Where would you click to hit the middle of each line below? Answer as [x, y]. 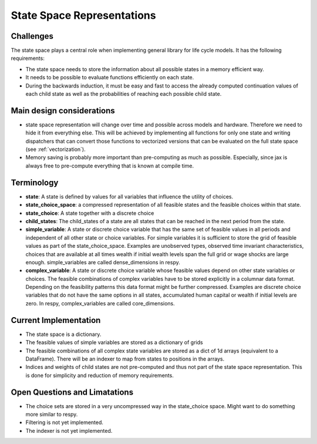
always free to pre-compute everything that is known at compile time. [109, 166]
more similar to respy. [52, 415]
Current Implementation [56, 320]
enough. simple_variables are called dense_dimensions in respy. [103, 262]
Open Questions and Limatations [72, 392]
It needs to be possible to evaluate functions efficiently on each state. [110, 78]
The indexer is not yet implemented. [69, 430]
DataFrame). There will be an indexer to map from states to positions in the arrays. [125, 359]
